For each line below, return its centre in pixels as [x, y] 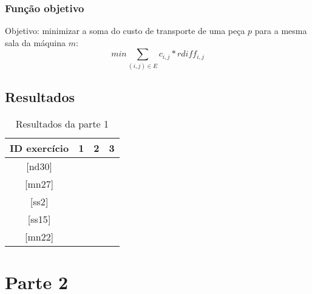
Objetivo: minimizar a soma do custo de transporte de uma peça [125, 31]
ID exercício [39, 148]
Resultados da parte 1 [62, 123]
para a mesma [281, 31]
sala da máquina [36, 42]
